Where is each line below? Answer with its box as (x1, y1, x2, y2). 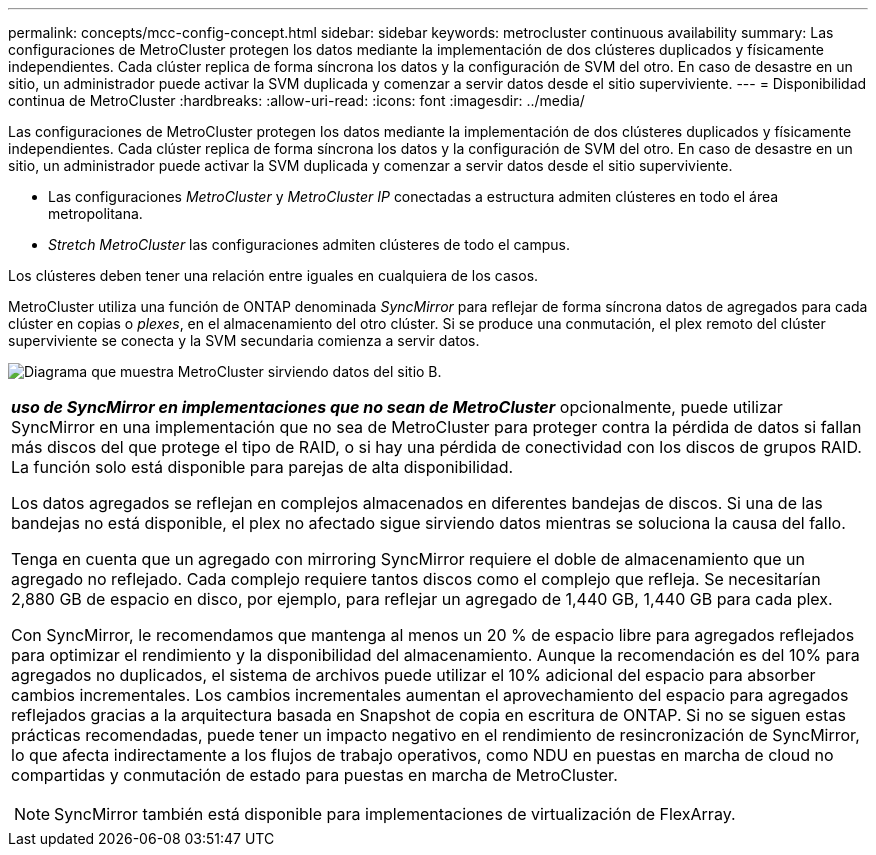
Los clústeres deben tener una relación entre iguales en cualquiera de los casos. (8, 267, 539, 284)
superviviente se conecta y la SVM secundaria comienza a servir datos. (8, 332, 480, 349)
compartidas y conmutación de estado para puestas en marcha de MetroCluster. (11, 765, 618, 785)
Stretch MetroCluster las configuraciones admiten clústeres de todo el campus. (48, 236, 570, 253)
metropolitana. (48, 205, 143, 222)
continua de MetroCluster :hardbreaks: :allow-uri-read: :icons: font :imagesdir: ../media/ (8, 92, 585, 109)
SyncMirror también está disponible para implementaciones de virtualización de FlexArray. (54, 804, 736, 824)
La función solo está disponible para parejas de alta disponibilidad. (11, 457, 514, 477)
